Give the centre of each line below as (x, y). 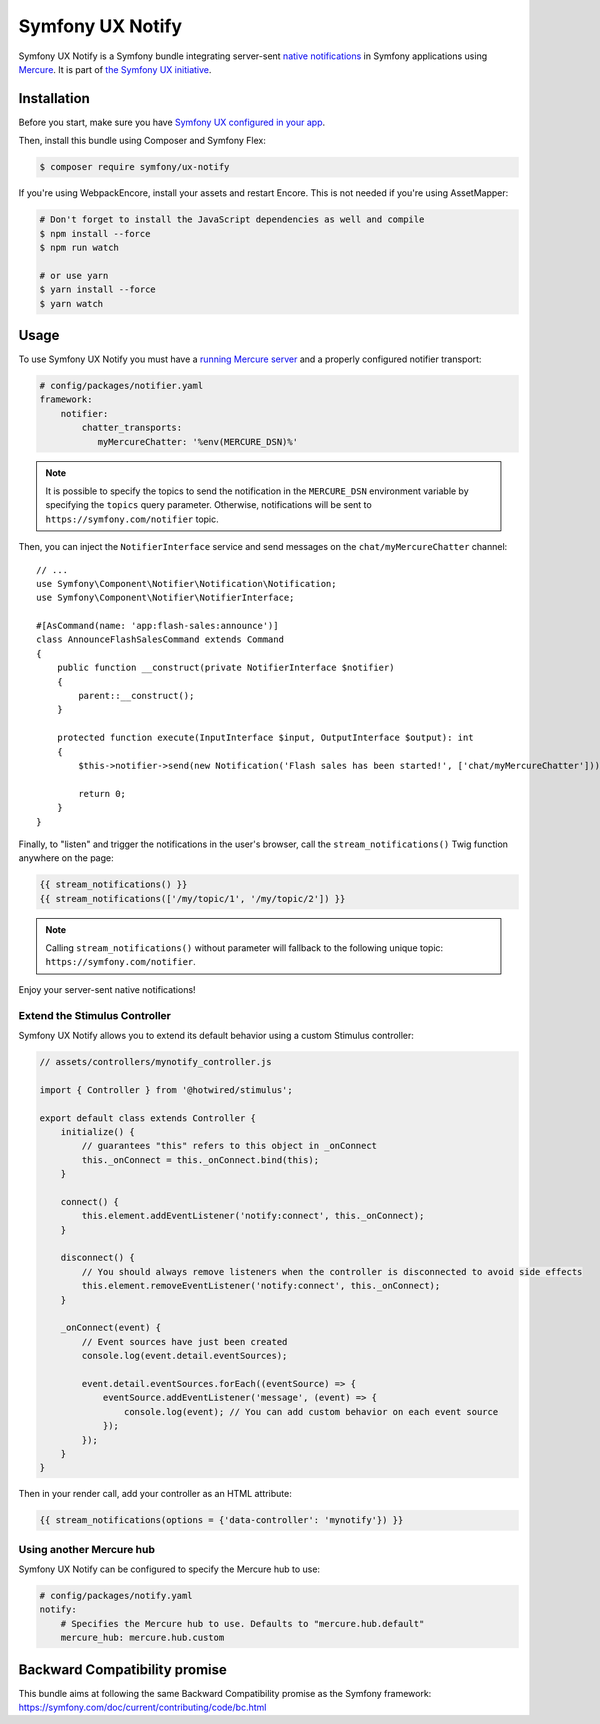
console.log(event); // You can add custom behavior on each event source (311, 1411)
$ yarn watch (71, 303)
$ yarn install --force (98, 289)
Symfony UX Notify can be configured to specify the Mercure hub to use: (169, 1569)
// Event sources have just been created (184, 1341)
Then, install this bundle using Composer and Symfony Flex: (142, 141)
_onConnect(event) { (111, 1328)
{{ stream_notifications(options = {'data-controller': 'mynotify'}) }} (221, 1520)
